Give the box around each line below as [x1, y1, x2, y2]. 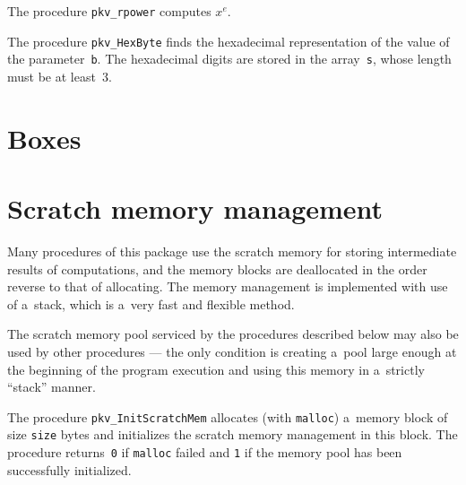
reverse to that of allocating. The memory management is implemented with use [7, 277, 448, 296]
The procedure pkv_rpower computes [7, 2, 211, 20]
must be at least [7, 66, 96, 85]
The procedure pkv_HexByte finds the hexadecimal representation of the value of [7, 31, 450, 50]
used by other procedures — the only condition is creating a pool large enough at [7, 342, 457, 361]
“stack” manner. [7, 377, 96, 396]
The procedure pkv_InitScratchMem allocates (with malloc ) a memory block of [7, 407, 448, 426]
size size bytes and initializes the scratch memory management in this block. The [7, 425, 458, 444]
